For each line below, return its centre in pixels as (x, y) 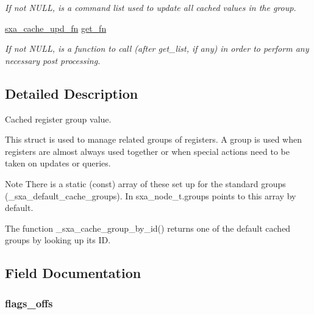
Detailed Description (72, 93)
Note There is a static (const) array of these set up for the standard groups (145, 183)
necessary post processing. (53, 60)
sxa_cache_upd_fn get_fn (56, 28)
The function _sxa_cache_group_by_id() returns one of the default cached (148, 228)
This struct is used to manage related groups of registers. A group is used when (154, 139)
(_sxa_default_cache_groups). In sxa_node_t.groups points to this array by (151, 195)
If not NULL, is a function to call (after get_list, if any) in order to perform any (157, 48)
